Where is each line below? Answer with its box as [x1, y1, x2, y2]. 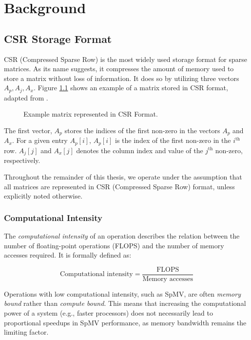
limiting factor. [4, 327, 49, 337]
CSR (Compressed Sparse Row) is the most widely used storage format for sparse [4, 54, 248, 64]
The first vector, [4, 125, 52, 135]
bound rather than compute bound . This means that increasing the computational [4, 298, 246, 308]
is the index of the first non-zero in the [115, 135, 231, 145]
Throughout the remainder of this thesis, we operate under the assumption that [4, 171, 242, 181]
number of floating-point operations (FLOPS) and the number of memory [4, 240, 224, 250]
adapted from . [4, 92, 48, 102]
